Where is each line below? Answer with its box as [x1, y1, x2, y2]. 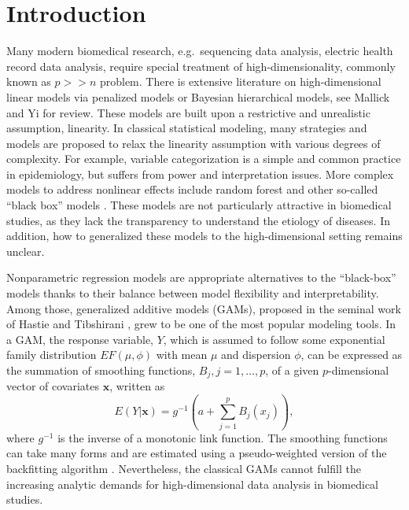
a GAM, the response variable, [6, 331, 153, 347]
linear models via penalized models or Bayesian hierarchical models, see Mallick [6, 88, 390, 105]
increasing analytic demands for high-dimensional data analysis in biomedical [6, 475, 379, 492]
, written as [109, 378, 165, 394]
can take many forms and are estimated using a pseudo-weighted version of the [6, 445, 387, 461]
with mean [156, 346, 208, 363]
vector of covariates [6, 378, 99, 394]
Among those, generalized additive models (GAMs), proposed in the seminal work [6, 300, 401, 316]
